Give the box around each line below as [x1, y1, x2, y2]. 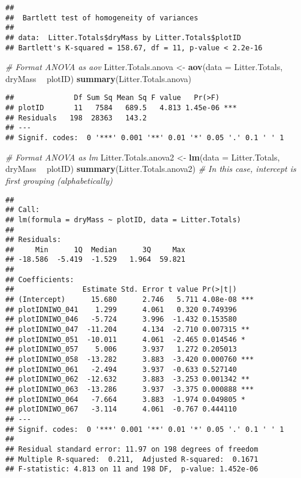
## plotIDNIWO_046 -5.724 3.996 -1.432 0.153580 [5, 315, 237, 324]
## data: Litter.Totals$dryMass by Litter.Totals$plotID [5, 33, 241, 42]
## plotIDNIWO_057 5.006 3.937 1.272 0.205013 [5, 345, 237, 354]
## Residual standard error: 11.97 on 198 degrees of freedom [5, 444, 259, 453]
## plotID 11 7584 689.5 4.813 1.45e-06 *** [5, 104, 237, 113]
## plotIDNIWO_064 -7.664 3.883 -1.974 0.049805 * [5, 395, 245, 404]
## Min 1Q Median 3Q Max [5, 245, 186, 254]
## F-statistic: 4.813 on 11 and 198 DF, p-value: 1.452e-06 [5, 465, 259, 474]
